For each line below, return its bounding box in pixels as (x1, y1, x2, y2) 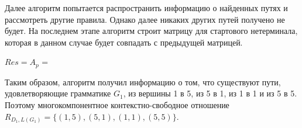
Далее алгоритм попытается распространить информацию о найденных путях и (5, 2, 288, 13)
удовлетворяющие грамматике (5, 87, 111, 99)
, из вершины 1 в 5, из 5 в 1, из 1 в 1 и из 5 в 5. (123, 87, 297, 99)
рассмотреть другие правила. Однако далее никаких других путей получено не (5, 13, 285, 25)
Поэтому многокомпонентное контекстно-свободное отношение (5, 99, 229, 111)
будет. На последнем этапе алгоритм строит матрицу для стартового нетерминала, (5, 25, 298, 37)
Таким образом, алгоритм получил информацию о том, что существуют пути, (5, 75, 281, 88)
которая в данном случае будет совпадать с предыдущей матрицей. (5, 36, 243, 48)
